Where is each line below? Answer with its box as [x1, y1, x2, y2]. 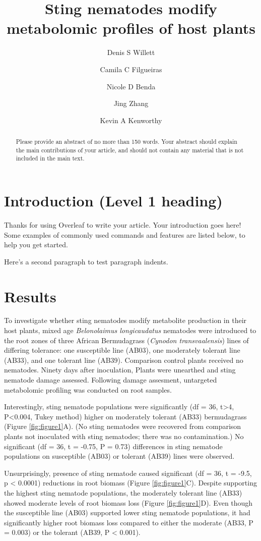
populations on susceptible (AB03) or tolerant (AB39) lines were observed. [4, 451, 235, 461]
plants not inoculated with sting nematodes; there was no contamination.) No [4, 431, 244, 442]
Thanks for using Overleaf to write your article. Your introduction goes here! [4, 219, 241, 230]
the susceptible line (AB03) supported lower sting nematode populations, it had [4, 507, 250, 518]
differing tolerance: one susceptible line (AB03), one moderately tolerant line [4, 345, 240, 355]
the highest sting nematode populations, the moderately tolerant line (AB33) [4, 487, 242, 498]
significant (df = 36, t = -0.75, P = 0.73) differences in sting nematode [4, 441, 223, 451]
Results [4, 286, 56, 306]
